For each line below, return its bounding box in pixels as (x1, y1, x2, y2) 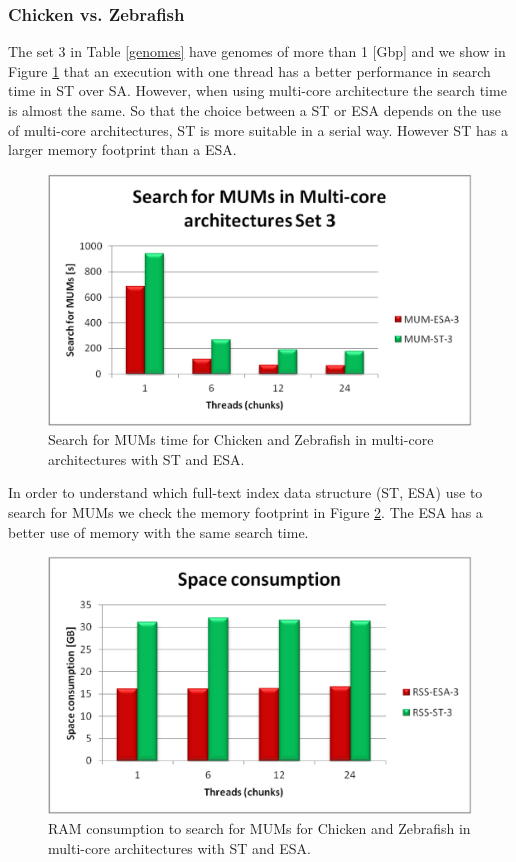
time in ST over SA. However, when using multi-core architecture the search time (8, 80, 507, 101)
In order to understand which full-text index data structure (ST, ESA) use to (8, 482, 483, 503)
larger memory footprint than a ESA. (8, 139, 237, 160)
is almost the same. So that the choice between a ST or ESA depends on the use (8, 100, 501, 120)
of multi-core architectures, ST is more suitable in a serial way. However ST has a (8, 119, 508, 140)
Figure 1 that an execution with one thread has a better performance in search (8, 60, 491, 81)
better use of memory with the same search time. (8, 521, 309, 542)
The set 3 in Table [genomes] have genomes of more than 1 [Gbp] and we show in (8, 41, 506, 62)
